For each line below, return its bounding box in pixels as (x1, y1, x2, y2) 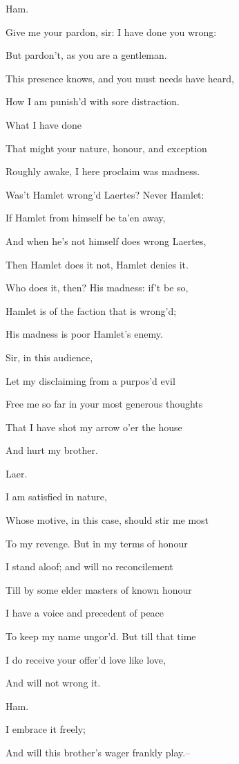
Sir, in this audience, (6, 349, 93, 364)
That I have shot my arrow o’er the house (6, 419, 182, 434)
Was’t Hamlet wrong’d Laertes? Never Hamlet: (6, 187, 204, 201)
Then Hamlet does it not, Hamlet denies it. (6, 257, 189, 271)
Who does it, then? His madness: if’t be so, (6, 280, 189, 295)
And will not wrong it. (6, 675, 101, 690)
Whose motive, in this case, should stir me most (6, 513, 209, 527)
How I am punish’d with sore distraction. (6, 94, 180, 109)
